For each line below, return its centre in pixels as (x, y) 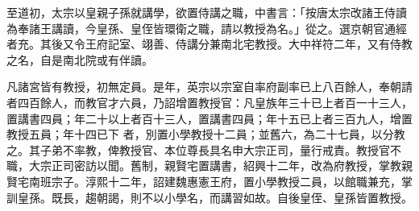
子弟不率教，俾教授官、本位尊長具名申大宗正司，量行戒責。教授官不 (220, 149)
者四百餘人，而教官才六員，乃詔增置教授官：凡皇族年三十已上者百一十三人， (209, 102)
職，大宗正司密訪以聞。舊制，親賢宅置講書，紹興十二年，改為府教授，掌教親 (209, 165)
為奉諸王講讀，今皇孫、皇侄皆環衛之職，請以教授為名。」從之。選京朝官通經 (207, 28)
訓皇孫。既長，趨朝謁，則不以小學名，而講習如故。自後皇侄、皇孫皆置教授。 (209, 197)
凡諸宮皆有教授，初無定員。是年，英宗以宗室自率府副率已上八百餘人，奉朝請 (209, 87)
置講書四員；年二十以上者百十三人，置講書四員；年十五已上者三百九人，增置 (209, 118)
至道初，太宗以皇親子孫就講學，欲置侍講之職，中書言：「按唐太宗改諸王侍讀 (207, 12)
